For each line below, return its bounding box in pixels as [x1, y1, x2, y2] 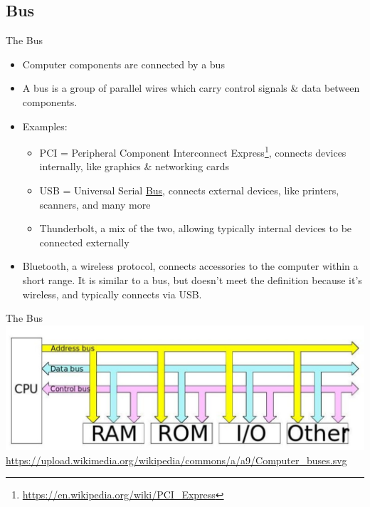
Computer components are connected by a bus [22, 56, 225, 71]
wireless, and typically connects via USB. [22, 286, 202, 301]
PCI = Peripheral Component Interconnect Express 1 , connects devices [39, 143, 347, 160]
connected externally [39, 234, 129, 249]
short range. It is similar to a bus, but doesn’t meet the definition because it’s [22, 272, 362, 287]
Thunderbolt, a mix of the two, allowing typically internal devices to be [39, 221, 352, 236]
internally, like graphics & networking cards [39, 159, 229, 174]
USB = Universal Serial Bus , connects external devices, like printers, [39, 183, 339, 198]
